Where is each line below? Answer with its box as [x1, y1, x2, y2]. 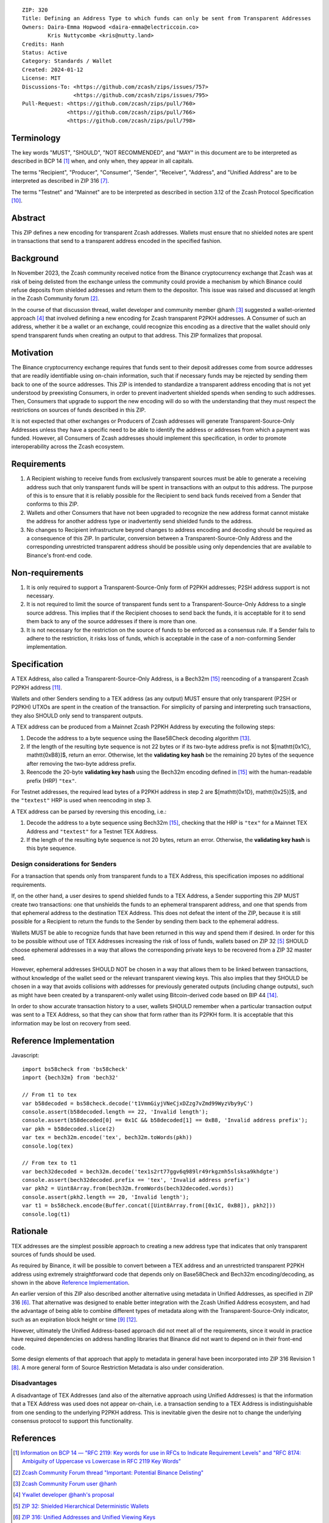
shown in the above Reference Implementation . [11, 1279, 130, 1287]
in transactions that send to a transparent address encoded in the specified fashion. [11, 238, 222, 245]
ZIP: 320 [22, 7, 48, 13]
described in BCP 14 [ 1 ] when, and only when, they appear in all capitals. [11, 157, 194, 164]
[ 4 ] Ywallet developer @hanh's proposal [13, 1491, 115, 1499]
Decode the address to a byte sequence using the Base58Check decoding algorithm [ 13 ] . [26, 734, 251, 741]
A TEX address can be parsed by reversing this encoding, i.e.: [11, 808, 167, 815]
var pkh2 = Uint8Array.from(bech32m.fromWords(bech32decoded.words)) [22, 1185, 235, 1192]
